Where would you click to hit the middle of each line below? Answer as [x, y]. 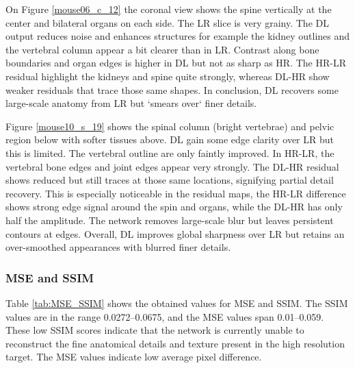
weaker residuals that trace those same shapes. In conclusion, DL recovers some [172, 89]
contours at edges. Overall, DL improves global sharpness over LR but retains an [175, 233]
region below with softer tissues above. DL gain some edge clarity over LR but [170, 139]
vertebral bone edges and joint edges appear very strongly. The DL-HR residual [172, 166]
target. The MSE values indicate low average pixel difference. [134, 357]
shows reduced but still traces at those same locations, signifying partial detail [170, 180]
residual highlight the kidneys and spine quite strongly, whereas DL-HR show [168, 76]
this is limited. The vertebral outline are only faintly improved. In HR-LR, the [170, 152]
